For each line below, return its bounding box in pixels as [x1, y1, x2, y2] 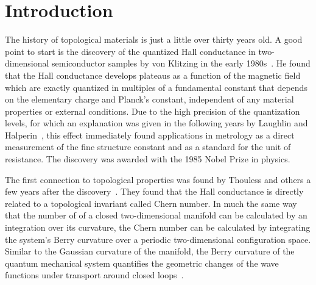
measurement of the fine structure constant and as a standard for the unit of [5, 140, 291, 153]
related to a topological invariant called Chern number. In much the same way [5, 197, 297, 209]
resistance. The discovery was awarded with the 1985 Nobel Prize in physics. [5, 153, 290, 165]
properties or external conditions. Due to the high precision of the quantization [5, 104, 300, 117]
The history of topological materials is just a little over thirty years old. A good [5, 33, 303, 46]
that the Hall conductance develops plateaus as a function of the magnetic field [5, 68, 301, 81]
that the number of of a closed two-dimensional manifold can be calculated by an [5, 209, 307, 222]
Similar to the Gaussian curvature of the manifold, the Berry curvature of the [5, 245, 295, 258]
